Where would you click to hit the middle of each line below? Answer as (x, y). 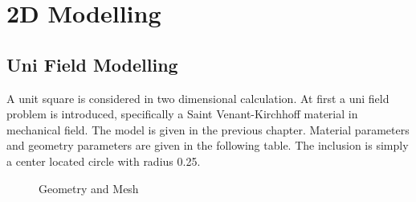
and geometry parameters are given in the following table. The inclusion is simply (208, 145)
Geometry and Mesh (89, 188)
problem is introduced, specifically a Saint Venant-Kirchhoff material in (182, 114)
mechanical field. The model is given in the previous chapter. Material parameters (208, 129)
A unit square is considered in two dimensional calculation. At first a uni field (198, 98)
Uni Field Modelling (92, 64)
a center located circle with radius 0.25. (104, 161)
